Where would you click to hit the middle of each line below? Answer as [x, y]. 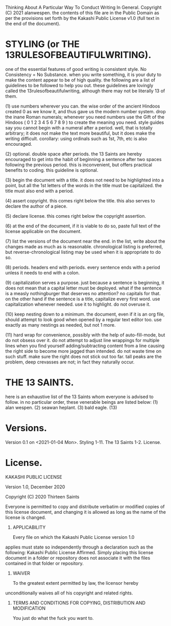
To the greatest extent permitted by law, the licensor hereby [76, 583]
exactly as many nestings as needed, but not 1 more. [60, 325]
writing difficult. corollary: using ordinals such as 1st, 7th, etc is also [76, 138]
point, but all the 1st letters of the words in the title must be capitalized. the [84, 185]
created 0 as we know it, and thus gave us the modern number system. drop [86, 111]
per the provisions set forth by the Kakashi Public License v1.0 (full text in [82, 18]
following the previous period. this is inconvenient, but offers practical [79, 165]
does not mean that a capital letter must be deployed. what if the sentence [83, 288]
